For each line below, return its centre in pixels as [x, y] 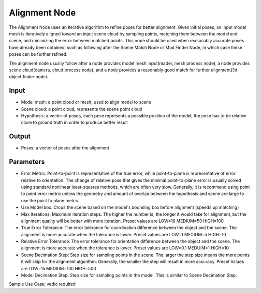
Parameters [27, 162]
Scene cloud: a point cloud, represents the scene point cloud [82, 109]
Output [20, 137]
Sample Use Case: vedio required [42, 284]
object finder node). [29, 77]
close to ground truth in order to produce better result [74, 122]
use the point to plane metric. [50, 200]
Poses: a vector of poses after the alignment [65, 148]
